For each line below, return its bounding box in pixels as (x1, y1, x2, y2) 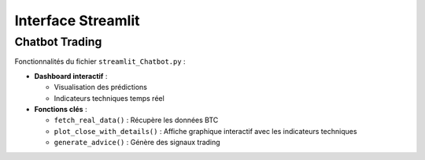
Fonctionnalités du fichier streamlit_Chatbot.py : (14, 57, 186, 66)
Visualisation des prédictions (54, 83, 148, 92)
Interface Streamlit (14, 12, 141, 29)
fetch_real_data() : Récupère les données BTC (54, 115, 219, 125)
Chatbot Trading (14, 35, 102, 49)
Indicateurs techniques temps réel (54, 93, 164, 102)
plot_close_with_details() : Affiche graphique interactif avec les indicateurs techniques (54, 126, 357, 136)
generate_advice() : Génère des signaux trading (54, 138, 220, 147)
